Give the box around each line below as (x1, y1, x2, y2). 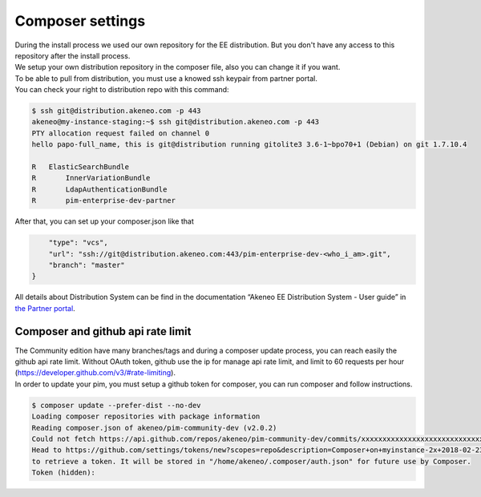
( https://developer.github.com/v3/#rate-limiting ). (14, 368, 176, 378)
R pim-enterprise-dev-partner (31, 196, 176, 205)
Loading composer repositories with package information (31, 412, 261, 421)
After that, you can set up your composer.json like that (14, 216, 194, 226)
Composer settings (14, 12, 146, 30)
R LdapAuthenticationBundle (31, 184, 168, 194)
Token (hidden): (31, 468, 96, 477)
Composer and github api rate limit (14, 325, 192, 338)
